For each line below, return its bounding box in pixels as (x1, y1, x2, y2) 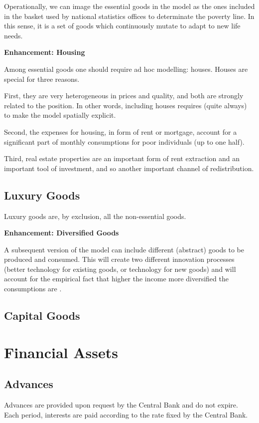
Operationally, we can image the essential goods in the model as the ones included (4, 1, 255, 11)
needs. (4, 30, 23, 40)
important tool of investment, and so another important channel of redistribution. (4, 163, 254, 173)
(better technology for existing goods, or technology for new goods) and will (4, 263, 236, 274)
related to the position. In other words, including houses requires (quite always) (4, 100, 247, 110)
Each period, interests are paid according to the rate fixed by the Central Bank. (4, 409, 248, 420)
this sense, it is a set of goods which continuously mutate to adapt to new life (4, 20, 241, 31)
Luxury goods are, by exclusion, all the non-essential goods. (4, 211, 186, 221)
